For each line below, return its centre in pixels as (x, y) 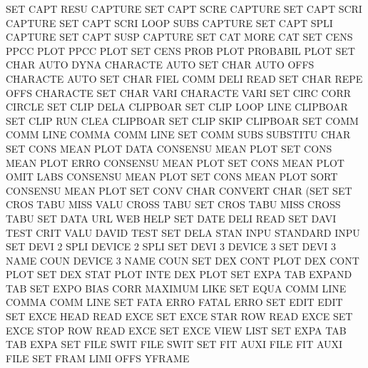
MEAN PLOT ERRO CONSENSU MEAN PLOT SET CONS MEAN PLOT (175, 162)
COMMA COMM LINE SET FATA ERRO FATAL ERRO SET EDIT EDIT (174, 302)
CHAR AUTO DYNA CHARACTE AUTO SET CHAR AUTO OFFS (160, 65)
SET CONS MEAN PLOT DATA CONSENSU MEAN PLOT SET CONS (169, 148)
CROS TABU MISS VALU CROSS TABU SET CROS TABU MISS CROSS (173, 204)
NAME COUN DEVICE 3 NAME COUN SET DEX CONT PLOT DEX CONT (183, 260)
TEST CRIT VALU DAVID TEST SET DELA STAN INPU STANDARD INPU (183, 232)
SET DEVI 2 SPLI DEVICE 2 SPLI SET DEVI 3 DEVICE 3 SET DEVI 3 (171, 246)
